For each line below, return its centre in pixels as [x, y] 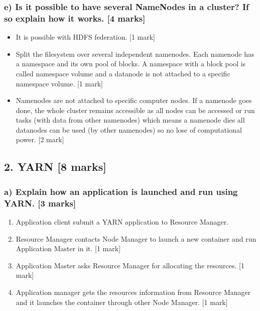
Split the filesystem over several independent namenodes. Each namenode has [135, 54]
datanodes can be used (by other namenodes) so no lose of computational [129, 129]
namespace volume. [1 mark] [59, 83]
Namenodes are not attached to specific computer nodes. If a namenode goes [134, 100]
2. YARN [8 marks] [55, 167]
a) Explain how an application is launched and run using [121, 191]
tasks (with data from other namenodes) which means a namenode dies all [130, 120]
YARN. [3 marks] [40, 203]
